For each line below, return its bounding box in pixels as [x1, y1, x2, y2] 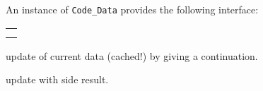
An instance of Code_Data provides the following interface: [6, 2, 259, 16]
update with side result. [6, 72, 109, 87]
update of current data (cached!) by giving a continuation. [6, 48, 258, 63]
